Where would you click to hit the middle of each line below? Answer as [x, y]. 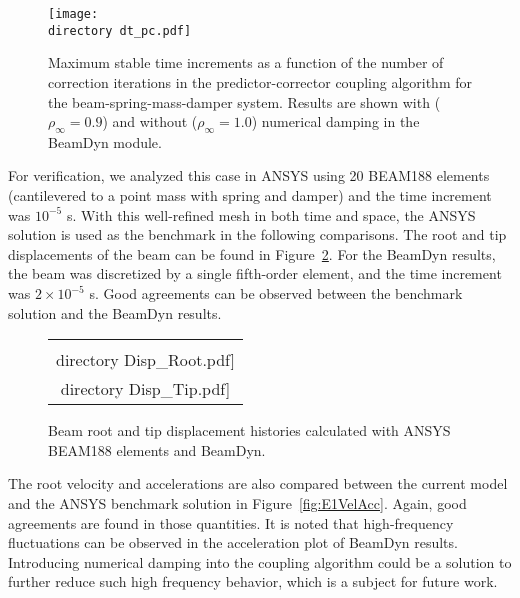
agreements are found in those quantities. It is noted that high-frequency [231, 522]
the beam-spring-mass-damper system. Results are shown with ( [244, 101]
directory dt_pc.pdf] [120, 30]
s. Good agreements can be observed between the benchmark [276, 293]
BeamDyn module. [105, 141]
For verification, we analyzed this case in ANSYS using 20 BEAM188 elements [249, 175]
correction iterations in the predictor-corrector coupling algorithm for [260, 81]
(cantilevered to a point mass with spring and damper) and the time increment [250, 195]
